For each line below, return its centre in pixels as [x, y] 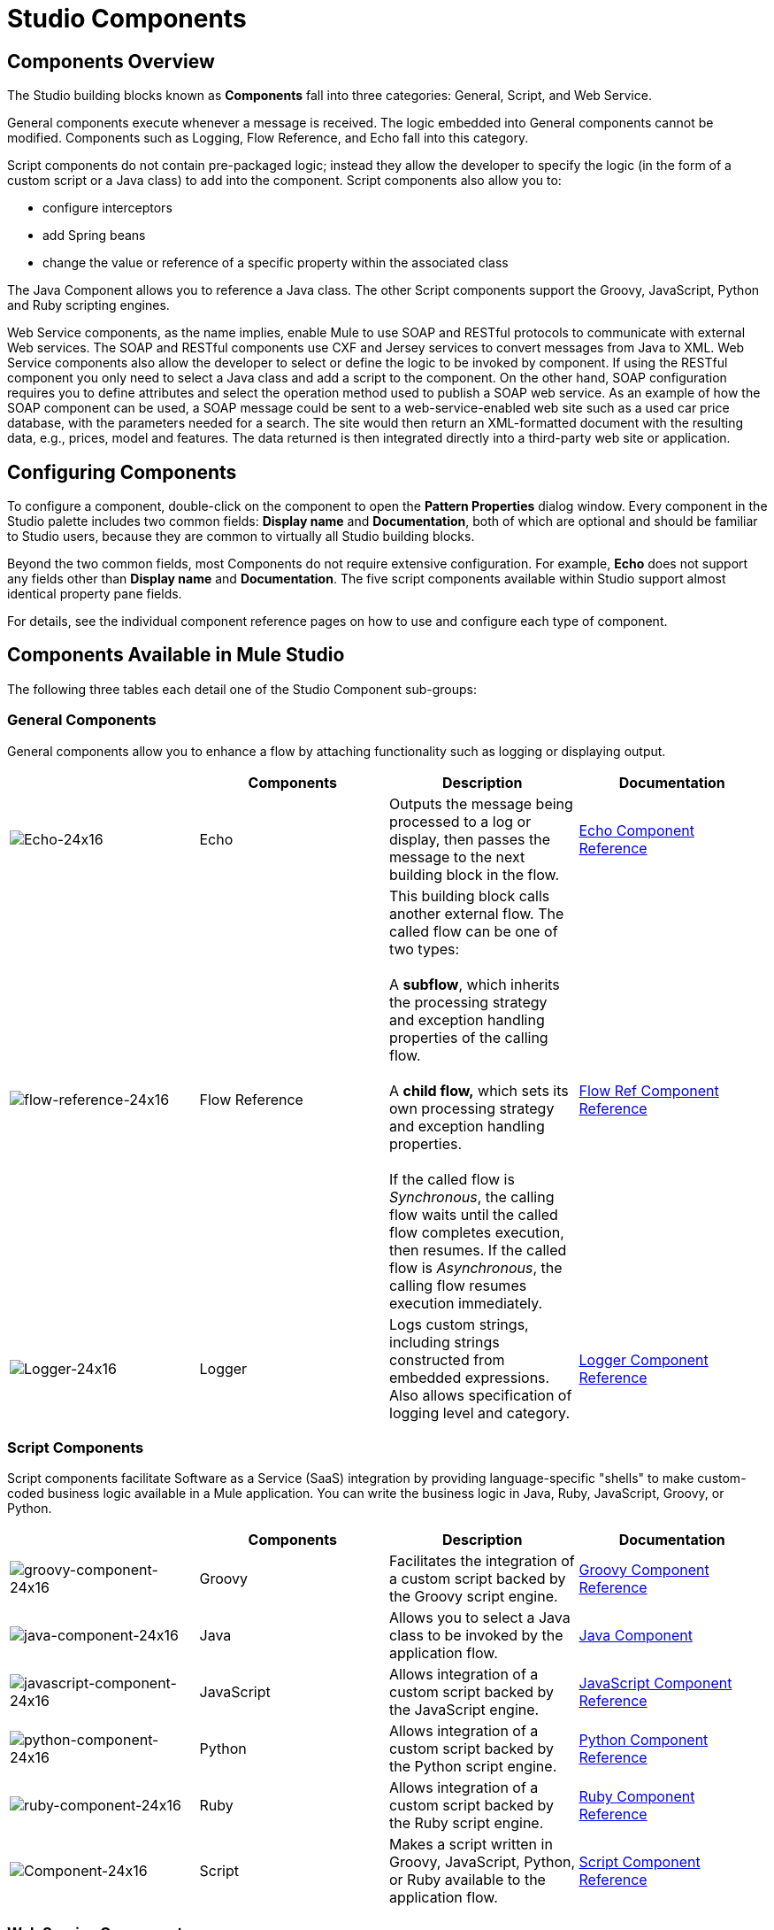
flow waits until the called [474, 1214]
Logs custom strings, [459, 1324]
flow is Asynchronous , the [476, 1267]
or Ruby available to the [467, 1880]
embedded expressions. [470, 1377]
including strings [444, 1342]
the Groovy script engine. [474, 1597]
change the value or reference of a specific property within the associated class [276, 263]
